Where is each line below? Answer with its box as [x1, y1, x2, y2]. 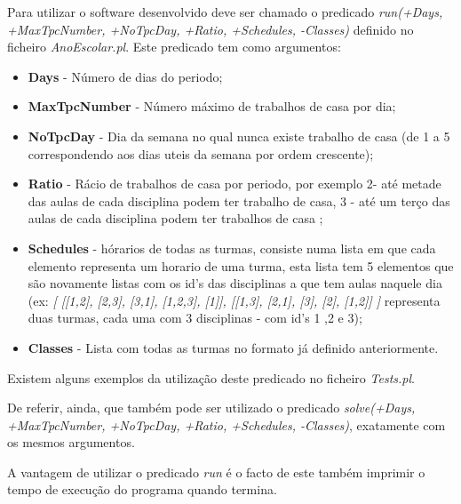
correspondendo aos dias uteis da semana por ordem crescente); [28, 144, 374, 163]
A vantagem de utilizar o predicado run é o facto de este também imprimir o [7, 462, 425, 481]
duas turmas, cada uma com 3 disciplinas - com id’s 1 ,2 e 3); [28, 308, 362, 327]
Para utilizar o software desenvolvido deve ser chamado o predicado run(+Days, [7, 3, 443, 20]
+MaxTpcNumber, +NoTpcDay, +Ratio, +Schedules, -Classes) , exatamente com [7, 415, 446, 434]
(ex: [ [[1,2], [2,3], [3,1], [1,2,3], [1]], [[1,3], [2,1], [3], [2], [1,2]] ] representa [28, 291, 441, 309]
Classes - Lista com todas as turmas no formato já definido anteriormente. [28, 338, 439, 356]
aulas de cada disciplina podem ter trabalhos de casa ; [28, 209, 323, 228]
